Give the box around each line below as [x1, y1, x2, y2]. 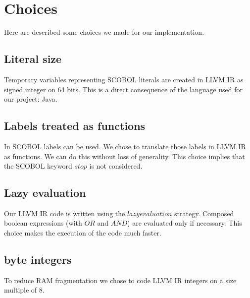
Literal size [4, 51, 62, 66]
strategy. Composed [174, 208, 234, 218]
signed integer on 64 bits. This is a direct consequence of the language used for [4, 84, 243, 94]
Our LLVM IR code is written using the [4, 208, 125, 218]
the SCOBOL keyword [4, 161, 72, 171]
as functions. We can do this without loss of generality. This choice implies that [4, 151, 245, 161]
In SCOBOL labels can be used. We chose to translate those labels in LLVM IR [4, 141, 246, 151]
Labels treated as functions [4, 118, 146, 133]
